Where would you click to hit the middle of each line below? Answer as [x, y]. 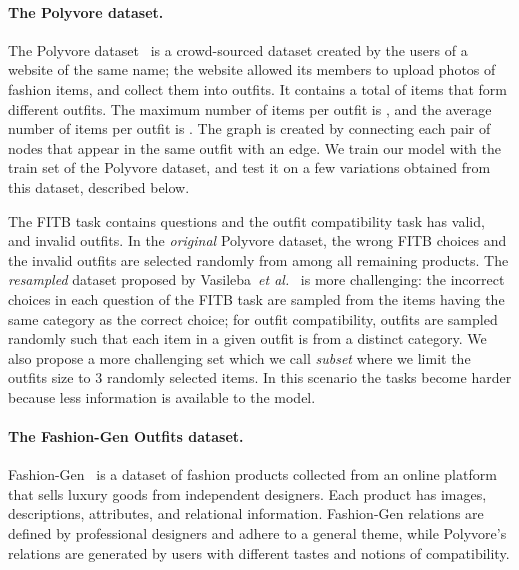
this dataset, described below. [99, 186]
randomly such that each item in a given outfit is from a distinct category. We [247, 338]
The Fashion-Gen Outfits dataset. [126, 436]
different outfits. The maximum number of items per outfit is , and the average [250, 108]
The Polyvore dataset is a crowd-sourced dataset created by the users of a [238, 49]
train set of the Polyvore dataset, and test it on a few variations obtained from [249, 167]
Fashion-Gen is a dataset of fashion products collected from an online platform [252, 474]
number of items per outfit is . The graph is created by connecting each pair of [249, 128]
